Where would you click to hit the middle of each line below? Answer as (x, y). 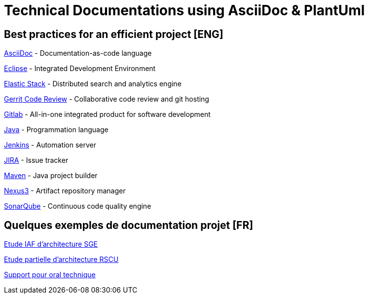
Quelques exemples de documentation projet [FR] (129, 225)
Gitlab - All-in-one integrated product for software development (107, 114)
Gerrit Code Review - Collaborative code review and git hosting (107, 99)
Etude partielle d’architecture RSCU (61, 260)
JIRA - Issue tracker (36, 160)
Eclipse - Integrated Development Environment (80, 69)
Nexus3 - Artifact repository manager (65, 191)
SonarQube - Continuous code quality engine (78, 206)
